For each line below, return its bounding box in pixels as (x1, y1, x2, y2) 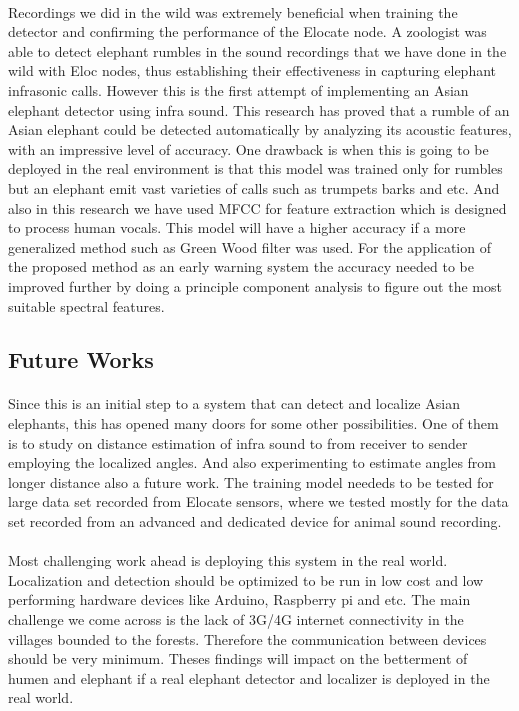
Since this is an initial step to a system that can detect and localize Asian (8, 393, 460, 414)
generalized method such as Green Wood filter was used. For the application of (8, 236, 491, 257)
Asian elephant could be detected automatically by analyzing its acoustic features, (8, 119, 512, 140)
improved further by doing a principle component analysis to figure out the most (8, 275, 502, 296)
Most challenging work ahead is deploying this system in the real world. (8, 550, 448, 571)
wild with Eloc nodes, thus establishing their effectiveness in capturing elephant (8, 60, 497, 81)
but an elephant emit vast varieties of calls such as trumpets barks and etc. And (8, 177, 500, 198)
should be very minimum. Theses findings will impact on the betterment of (8, 648, 468, 669)
